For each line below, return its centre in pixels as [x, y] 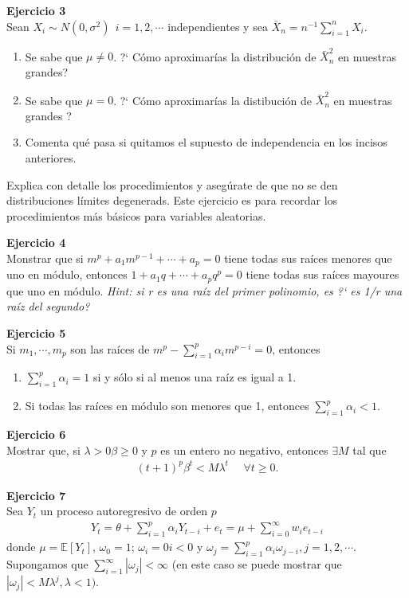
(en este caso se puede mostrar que [257, 564]
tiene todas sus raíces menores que [308, 258]
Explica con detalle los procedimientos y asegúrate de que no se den [172, 184]
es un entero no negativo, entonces [244, 449]
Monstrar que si [45, 258]
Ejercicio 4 [36, 242]
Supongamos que [47, 564]
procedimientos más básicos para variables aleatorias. [136, 215]
